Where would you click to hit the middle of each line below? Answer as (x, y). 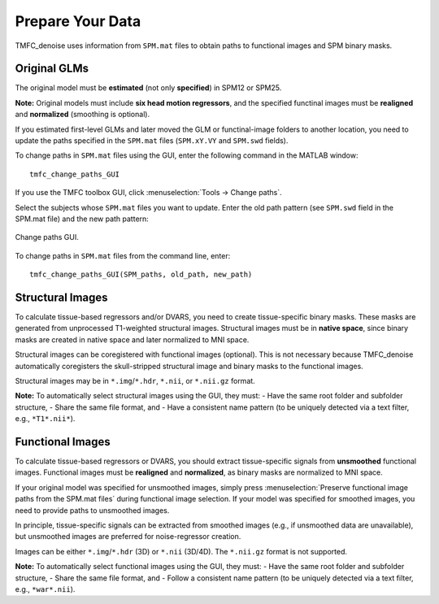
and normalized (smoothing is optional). (83, 115)
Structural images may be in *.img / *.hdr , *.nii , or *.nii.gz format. (135, 381)
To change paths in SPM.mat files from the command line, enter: (123, 255)
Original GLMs (52, 69)
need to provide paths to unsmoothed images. (92, 510)
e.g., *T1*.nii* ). (45, 419)
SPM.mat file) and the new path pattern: (82, 219)
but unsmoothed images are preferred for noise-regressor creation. (128, 537)
